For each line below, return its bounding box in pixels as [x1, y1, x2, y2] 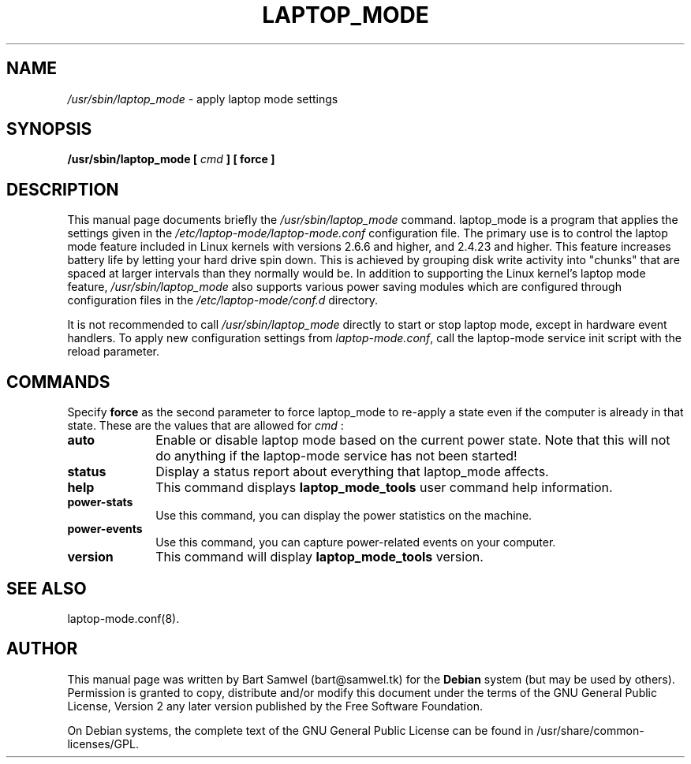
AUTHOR [6, 639, 78, 659]
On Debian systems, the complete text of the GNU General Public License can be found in [67, 723, 534, 737]
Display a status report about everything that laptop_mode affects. [155, 464, 549, 480]
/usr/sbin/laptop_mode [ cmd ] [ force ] [67, 152, 275, 166]
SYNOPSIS [6, 119, 92, 140]
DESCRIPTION [6, 179, 119, 199]
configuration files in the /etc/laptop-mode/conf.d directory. [67, 293, 379, 307]
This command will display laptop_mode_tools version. [155, 549, 484, 565]
